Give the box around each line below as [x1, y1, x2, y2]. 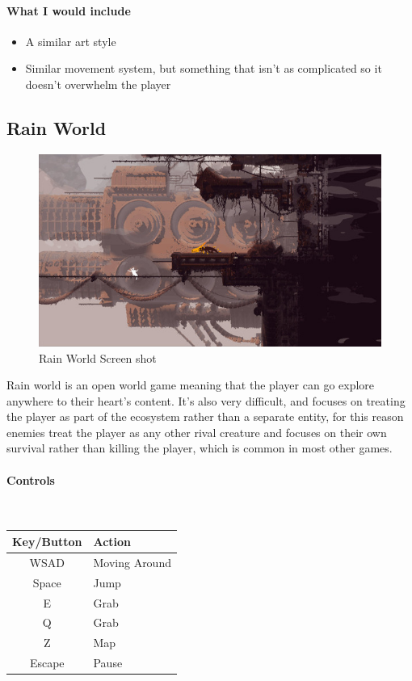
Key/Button [12, 532, 82, 549]
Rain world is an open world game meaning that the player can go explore [6, 376, 375, 393]
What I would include [6, 2, 131, 19]
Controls [6, 471, 55, 488]
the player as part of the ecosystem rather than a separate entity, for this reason [6, 408, 404, 425]
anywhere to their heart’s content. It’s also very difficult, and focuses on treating [6, 392, 406, 409]
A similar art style [25, 32, 116, 49]
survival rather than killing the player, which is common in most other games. [6, 439, 393, 456]
